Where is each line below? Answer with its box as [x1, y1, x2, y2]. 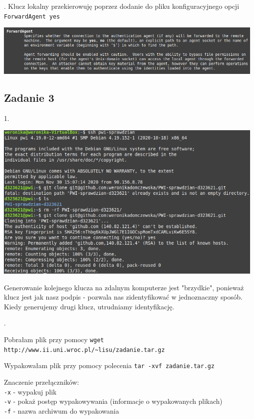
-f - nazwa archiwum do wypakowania [4, 405, 119, 416]
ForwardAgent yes [4, 13, 60, 20]
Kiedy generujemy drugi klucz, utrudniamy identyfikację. [4, 301, 174, 311]
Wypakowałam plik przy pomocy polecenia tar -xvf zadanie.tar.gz [4, 360, 215, 371]
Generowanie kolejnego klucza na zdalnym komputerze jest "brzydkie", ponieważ [4, 282, 244, 292]
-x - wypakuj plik [4, 386, 57, 396]
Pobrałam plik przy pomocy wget [4, 334, 104, 345]
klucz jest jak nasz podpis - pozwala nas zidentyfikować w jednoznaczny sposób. [4, 292, 243, 302]
